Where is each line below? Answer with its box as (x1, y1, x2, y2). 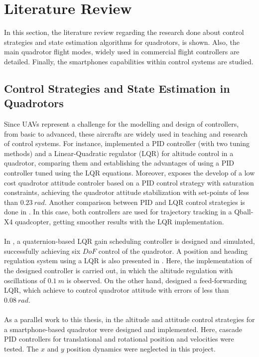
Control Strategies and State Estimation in (4, 80, 230, 96)
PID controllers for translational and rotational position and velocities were (4, 334, 234, 344)
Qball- (234, 206, 254, 217)
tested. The (4, 343, 39, 354)
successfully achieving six (4, 245, 81, 256)
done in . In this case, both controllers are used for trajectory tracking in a (4, 206, 232, 217)
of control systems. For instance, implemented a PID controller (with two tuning (4, 138, 250, 149)
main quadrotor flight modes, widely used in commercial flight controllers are (4, 46, 240, 57)
